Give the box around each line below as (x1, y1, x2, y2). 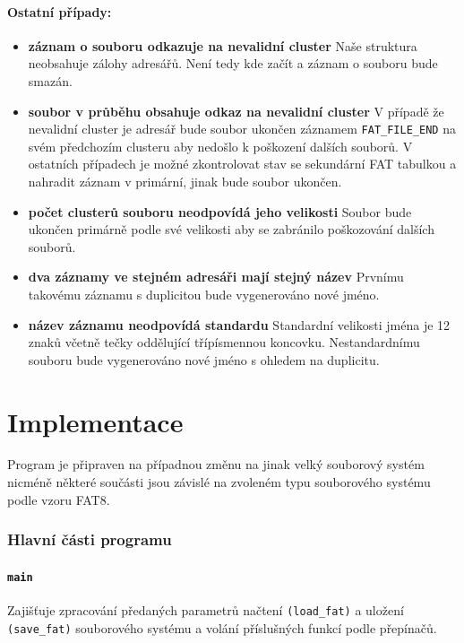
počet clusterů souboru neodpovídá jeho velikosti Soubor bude (28, 202, 412, 221)
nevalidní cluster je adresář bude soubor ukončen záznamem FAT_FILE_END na (28, 119, 456, 138)
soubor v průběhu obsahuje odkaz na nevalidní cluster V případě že (28, 101, 444, 120)
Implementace (7, 403, 184, 439)
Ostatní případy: (7, 2, 112, 21)
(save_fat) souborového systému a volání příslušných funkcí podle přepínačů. (7, 618, 437, 637)
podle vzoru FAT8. (7, 490, 110, 508)
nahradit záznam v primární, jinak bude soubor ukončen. (28, 172, 342, 191)
